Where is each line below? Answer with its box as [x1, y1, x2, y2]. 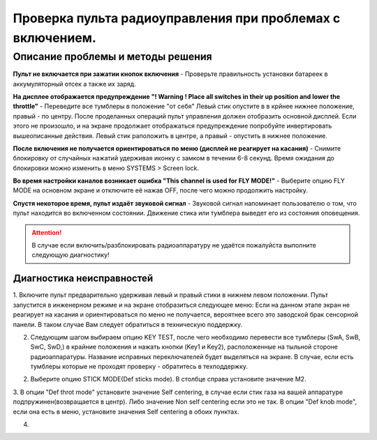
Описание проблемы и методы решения [13, 50, 212, 63]
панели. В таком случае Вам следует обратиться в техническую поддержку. [13, 320, 243, 328]
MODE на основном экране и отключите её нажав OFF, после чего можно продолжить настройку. [13, 186, 309, 195]
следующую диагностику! [31, 251, 110, 259]
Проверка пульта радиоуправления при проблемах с [13, 10, 341, 26]
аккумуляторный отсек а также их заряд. [13, 79, 136, 88]
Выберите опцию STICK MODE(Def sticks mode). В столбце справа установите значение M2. [30, 375, 306, 384]
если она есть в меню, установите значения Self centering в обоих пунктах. [13, 407, 239, 416]
